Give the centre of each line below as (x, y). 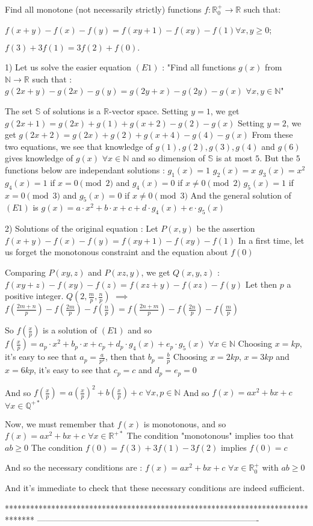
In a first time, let (271, 240)
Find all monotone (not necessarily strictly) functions (103, 9)
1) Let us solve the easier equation (68, 67)
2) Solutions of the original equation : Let (82, 228)
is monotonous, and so (185, 423)
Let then (261, 284)
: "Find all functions (199, 67)
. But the (277, 158)
